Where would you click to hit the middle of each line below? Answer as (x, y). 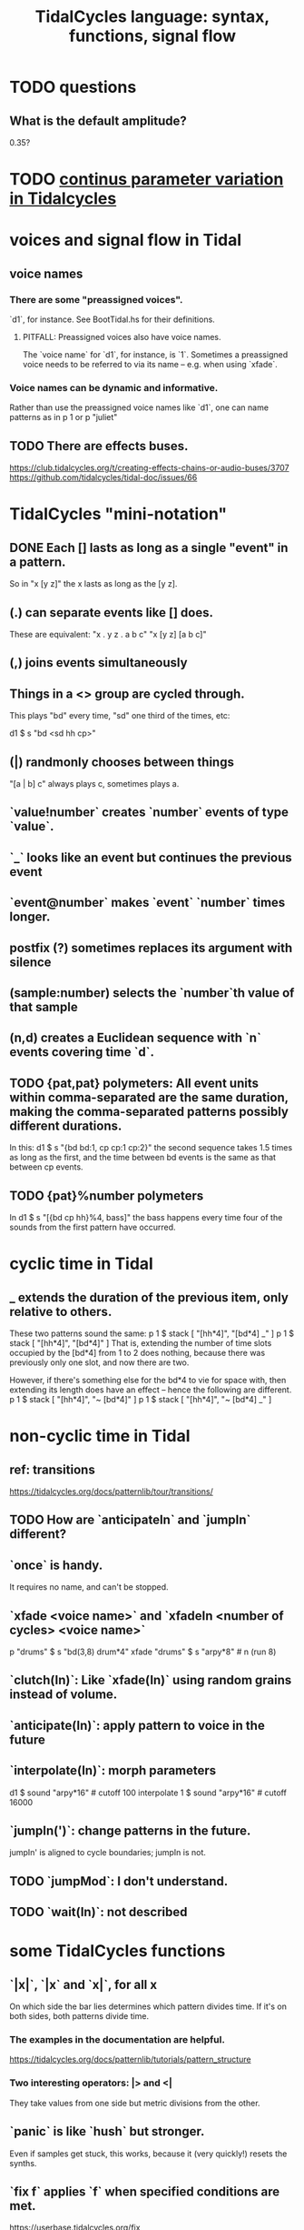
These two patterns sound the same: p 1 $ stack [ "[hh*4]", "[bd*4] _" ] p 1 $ (152, 1333)
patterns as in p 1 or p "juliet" (64, 417)
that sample (44, 1007)
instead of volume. (64, 1695)
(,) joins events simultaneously (98, 663)
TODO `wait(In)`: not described (98, 1912)
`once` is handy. (56, 1565)
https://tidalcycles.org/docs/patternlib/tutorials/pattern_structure (130, 2059)
